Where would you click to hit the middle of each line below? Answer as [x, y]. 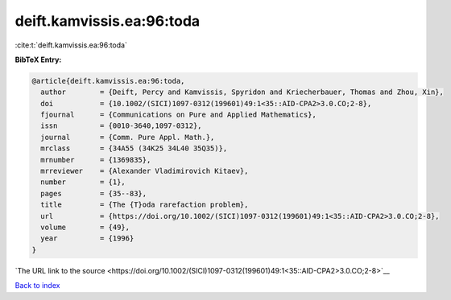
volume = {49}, [85, 227]
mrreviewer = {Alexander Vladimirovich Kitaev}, [145, 171]
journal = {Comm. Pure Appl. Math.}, [128, 137]
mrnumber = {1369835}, [96, 160]
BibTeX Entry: [38, 60]
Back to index [37, 286]
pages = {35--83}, [94, 193]
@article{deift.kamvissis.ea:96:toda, [108, 81]
